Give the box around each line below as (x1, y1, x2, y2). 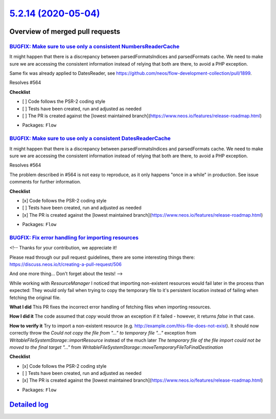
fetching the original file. (9, 295, 61, 301)
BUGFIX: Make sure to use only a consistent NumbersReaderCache (9, 43, 180, 50)
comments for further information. (9, 179, 81, 185)
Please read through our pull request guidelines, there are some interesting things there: (9, 254, 195, 260)
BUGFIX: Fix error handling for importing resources (9, 234, 139, 241)
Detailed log (9, 400, 49, 409)
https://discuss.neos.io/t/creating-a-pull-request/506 (9, 261, 122, 267)
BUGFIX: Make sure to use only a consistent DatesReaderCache (9, 135, 171, 142)
